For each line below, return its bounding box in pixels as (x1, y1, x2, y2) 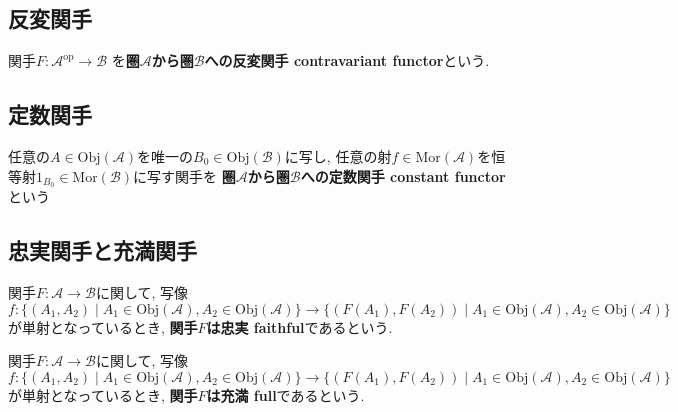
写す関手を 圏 (147, 165, 236, 186)
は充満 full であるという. (206, 385, 365, 406)
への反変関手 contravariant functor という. (204, 50, 490, 71)
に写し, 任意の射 (284, 146, 392, 166)
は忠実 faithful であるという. (206, 316, 393, 337)
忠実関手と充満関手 (8, 235, 197, 266)
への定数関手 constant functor (300, 165, 506, 186)
